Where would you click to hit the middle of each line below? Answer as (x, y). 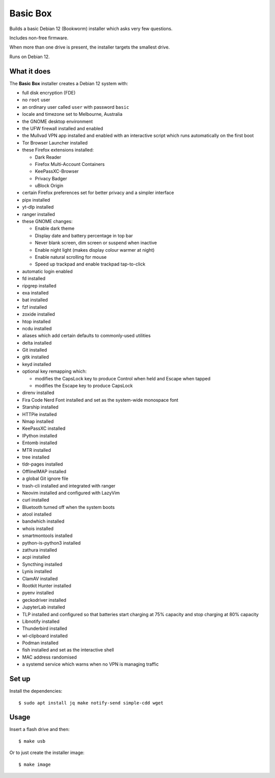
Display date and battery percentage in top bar (84, 235)
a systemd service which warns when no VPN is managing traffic (90, 664)
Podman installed (40, 643)
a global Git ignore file (45, 479)
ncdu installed (37, 328)
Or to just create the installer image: (47, 752)
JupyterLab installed (44, 607)
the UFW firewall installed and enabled (63, 128)
